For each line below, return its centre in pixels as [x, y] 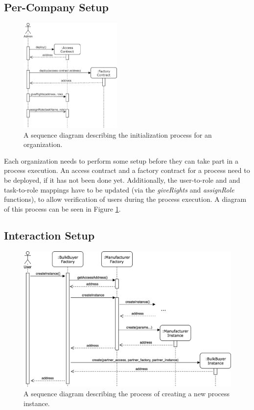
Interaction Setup [49, 235]
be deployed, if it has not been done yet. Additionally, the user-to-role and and [122, 180]
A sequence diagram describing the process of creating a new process [127, 394]
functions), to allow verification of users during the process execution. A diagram [125, 199]
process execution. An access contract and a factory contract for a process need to [127, 170]
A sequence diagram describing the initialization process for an [118, 134]
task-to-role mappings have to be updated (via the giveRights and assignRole [119, 189]
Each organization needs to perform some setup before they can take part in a [121, 160]
